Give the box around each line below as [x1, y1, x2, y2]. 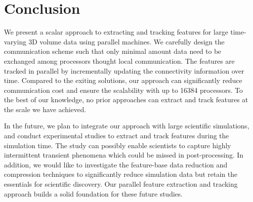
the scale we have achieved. [4, 104, 86, 114]
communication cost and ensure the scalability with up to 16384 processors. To [4, 84, 243, 95]
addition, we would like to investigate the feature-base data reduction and [4, 159, 228, 169]
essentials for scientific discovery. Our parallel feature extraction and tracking [4, 179, 238, 189]
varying [4, 36, 27, 46]
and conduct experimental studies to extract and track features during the [4, 130, 229, 141]
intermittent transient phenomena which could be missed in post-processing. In [4, 150, 244, 160]
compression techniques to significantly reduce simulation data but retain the [4, 169, 238, 179]
